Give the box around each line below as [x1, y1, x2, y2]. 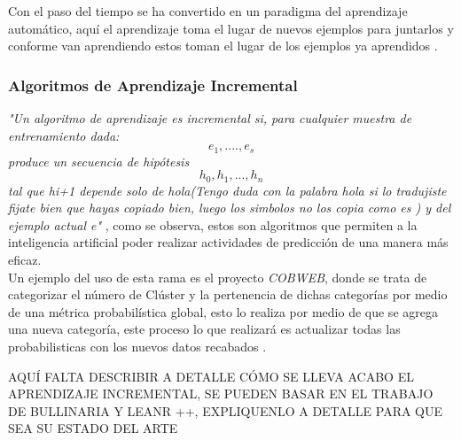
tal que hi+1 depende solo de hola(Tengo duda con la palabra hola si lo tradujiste [8, 181, 447, 199]
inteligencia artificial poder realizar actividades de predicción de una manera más [8, 233, 449, 251]
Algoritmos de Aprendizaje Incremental [8, 73, 298, 96]
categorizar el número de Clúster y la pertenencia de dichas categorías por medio [8, 285, 448, 304]
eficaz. [8, 251, 42, 269]
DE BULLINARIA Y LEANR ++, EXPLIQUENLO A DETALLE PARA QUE [8, 401, 443, 420]
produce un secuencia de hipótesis [8, 151, 190, 170]
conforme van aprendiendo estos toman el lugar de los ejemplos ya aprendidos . [8, 36, 438, 55]
